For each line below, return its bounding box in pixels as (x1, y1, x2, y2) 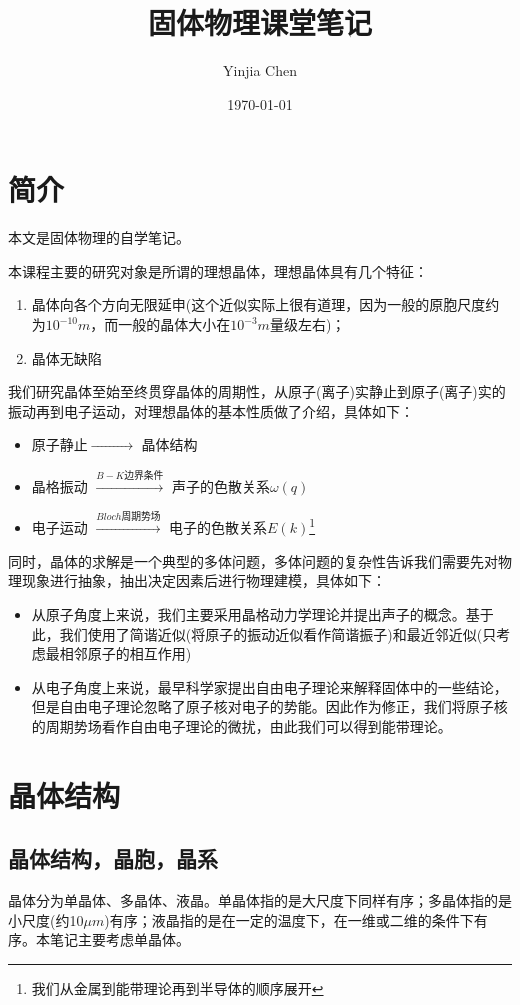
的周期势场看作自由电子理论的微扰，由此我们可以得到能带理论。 (31, 715, 452, 736)
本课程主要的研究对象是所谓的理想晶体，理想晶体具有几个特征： (8, 260, 428, 281)
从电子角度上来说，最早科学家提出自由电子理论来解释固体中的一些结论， (31, 676, 508, 697)
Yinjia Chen (223, 60, 297, 81)
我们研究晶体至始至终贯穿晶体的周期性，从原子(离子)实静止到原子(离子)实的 (8, 381, 506, 402)
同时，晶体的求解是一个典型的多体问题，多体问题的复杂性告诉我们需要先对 (8, 550, 498, 571)
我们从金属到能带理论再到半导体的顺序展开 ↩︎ (31, 977, 324, 998)
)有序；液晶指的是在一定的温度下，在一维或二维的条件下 (104, 909, 474, 930)
